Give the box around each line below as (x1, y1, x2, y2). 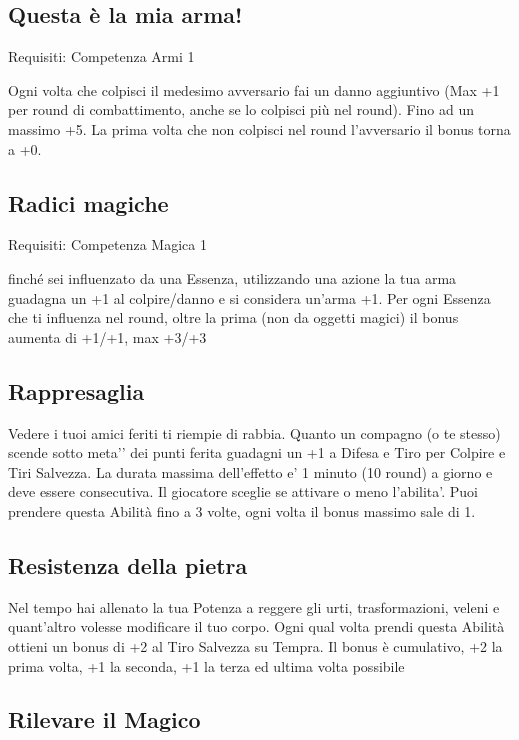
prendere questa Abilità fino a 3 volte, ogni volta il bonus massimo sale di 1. (8, 500, 476, 521)
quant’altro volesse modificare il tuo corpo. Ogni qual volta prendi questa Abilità (8, 616, 505, 637)
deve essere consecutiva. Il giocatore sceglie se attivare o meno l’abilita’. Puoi (8, 481, 479, 502)
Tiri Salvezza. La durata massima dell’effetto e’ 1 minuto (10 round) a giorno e (8, 461, 493, 482)
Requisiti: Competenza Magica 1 (8, 234, 207, 255)
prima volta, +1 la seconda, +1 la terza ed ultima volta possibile (8, 655, 405, 676)
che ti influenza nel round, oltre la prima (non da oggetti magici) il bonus (8, 307, 459, 328)
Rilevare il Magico (8, 704, 201, 735)
